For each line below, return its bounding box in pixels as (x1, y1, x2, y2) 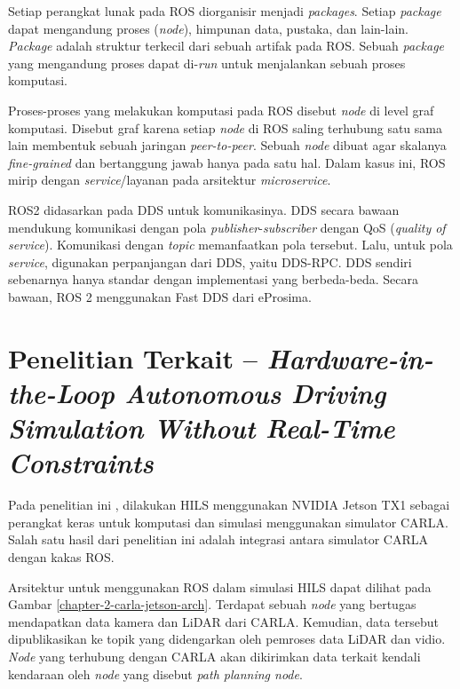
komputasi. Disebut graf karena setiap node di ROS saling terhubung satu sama (8, 118, 442, 137)
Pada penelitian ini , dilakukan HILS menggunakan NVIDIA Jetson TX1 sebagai (8, 495, 450, 514)
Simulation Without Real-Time (8, 409, 395, 447)
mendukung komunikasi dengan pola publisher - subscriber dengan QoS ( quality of (8, 218, 446, 236)
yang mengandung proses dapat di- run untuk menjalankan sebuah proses (8, 53, 406, 72)
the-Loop (8, 374, 115, 411)
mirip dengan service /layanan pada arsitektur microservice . (8, 170, 331, 189)
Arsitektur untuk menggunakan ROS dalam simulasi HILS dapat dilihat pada (8, 577, 432, 596)
